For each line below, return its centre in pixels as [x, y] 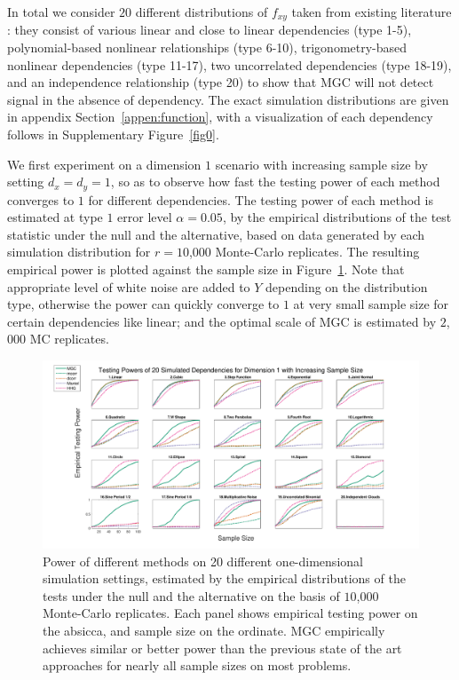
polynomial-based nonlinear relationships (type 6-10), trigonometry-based [207, 47]
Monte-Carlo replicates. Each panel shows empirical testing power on [230, 613]
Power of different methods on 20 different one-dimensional [203, 561]
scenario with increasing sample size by [321, 164]
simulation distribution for [79, 252]
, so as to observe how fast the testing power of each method [275, 182]
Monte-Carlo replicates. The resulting [317, 252]
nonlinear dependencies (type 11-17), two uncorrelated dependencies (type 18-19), [229, 64]
